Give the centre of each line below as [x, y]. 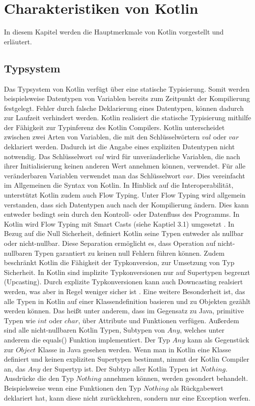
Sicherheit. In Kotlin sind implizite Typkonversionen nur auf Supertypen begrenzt [127, 272]
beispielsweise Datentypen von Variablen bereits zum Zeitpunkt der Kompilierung [127, 98]
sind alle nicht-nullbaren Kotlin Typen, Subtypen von [85, 330]
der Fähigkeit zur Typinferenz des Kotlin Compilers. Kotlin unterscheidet [114, 127]
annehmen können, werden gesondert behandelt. [176, 378]
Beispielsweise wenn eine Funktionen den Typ [73, 388]
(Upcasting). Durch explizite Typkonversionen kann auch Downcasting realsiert [124, 282]
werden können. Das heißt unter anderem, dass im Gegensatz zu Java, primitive [124, 311]
